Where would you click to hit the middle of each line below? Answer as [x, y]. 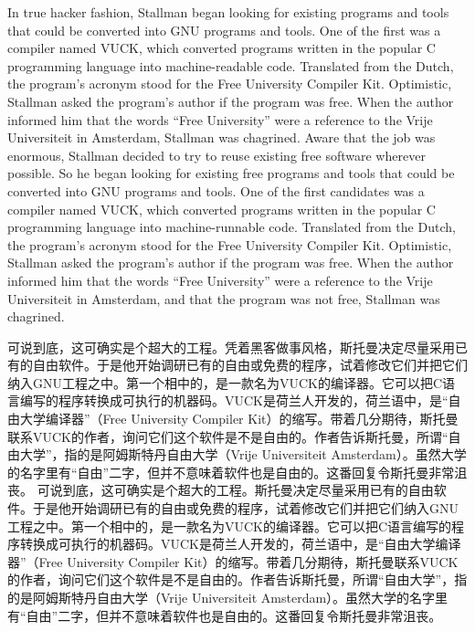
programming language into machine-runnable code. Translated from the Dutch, [232, 227]
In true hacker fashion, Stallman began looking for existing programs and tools [228, 12]
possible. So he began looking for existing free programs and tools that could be [231, 173]
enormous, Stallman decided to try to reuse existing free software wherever [216, 155]
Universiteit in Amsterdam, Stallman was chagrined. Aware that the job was [222, 137]
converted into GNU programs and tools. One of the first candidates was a [216, 190]
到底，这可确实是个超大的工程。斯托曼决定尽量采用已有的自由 [248, 490]
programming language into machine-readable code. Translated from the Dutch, [231, 65]
